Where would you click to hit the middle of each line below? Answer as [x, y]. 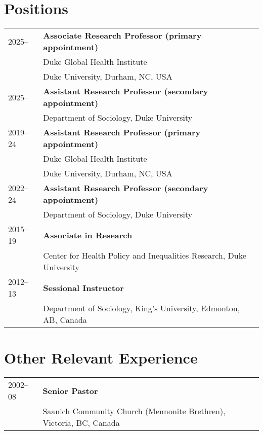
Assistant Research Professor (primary [122, 132]
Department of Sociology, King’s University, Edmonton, [142, 308]
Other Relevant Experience [101, 358]
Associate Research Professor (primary [122, 35]
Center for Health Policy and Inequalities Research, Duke [145, 256]
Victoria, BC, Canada [81, 423]
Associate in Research [88, 235]
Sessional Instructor [83, 287]
